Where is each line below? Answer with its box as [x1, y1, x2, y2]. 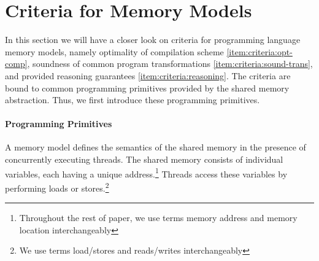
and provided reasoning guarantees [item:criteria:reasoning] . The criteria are [5, 69, 291, 82]
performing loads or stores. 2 [5, 179, 109, 194]
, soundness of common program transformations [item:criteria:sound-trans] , [27, 57, 313, 70]
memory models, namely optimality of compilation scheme [5, 45, 224, 58]
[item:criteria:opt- [226, 45, 293, 58]
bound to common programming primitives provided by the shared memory [5, 81, 290, 94]
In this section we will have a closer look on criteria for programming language [5, 33, 301, 46]
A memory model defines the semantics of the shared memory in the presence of [5, 141, 306, 154]
